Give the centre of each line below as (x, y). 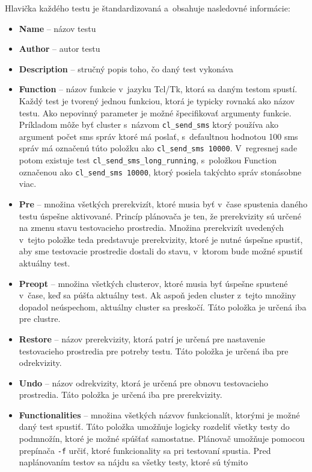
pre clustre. (40, 319)
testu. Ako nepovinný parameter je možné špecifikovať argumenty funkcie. (155, 112)
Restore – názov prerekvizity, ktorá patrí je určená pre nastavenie (142, 338)
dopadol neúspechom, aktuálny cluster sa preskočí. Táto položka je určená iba (163, 307)
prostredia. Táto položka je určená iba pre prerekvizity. (121, 395)
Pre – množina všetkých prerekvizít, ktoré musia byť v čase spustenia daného (163, 203)
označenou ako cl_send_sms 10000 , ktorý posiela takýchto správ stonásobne (160, 171)
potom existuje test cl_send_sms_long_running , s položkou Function (148, 160)
